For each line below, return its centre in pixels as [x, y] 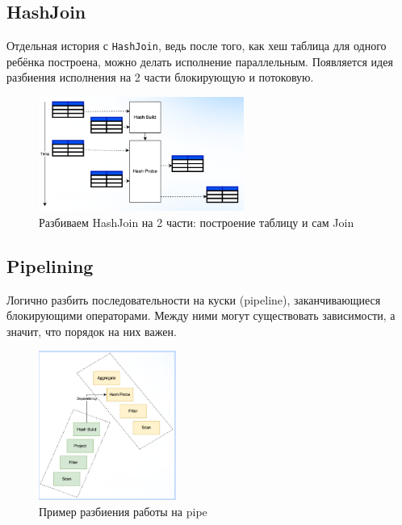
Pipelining [50, 265]
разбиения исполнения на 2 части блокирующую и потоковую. [160, 77]
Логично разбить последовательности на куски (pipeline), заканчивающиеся [194, 299]
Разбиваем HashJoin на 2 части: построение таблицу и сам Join [197, 222]
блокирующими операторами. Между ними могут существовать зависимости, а [201, 315]
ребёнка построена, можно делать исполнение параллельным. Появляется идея [200, 61]
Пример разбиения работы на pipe [123, 511]
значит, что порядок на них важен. [92, 331]
